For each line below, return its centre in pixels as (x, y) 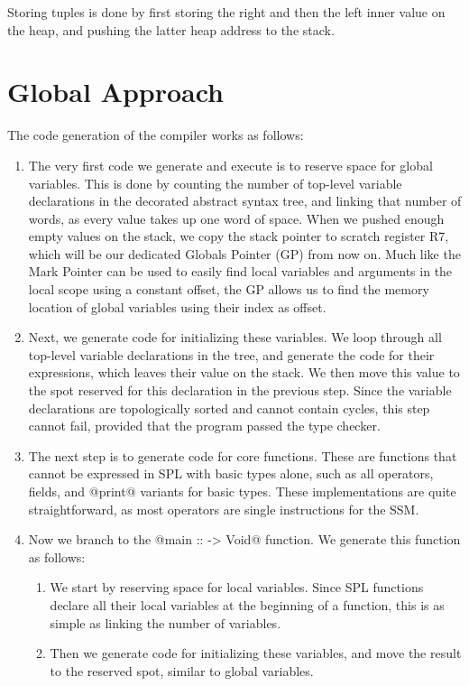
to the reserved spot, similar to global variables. (182, 670)
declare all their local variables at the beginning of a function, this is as (247, 604)
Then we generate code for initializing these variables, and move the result (256, 653)
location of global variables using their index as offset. (177, 306)
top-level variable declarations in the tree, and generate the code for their (231, 354)
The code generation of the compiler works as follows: (156, 135)
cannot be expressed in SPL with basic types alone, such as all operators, (231, 473)
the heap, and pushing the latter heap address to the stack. (171, 29)
